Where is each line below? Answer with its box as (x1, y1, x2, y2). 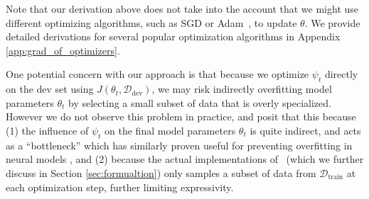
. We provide (304, 15, 360, 30)
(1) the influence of (6, 123, 89, 137)
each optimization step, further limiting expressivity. (6, 179, 234, 194)
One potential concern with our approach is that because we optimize (6, 67, 309, 81)
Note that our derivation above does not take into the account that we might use (6, 1, 359, 16)
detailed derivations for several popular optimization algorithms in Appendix (6, 29, 341, 44)
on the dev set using (6, 81, 94, 96)
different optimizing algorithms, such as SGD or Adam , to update (6, 15, 297, 30)
